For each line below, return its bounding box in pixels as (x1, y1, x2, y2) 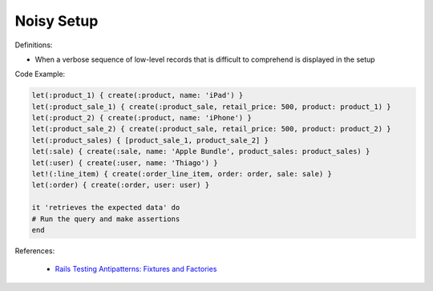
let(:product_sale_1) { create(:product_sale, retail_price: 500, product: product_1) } (31, 102, 392, 111)
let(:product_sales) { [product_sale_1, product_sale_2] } (31, 135, 269, 144)
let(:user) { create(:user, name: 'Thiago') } (31, 158, 218, 168)
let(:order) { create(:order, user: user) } (31, 180, 210, 190)
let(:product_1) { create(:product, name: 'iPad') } (31, 91, 244, 100)
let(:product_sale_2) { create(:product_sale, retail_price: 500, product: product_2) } (31, 124, 392, 134)
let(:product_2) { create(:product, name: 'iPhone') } (31, 113, 252, 123)
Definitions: (14, 40, 53, 50)
